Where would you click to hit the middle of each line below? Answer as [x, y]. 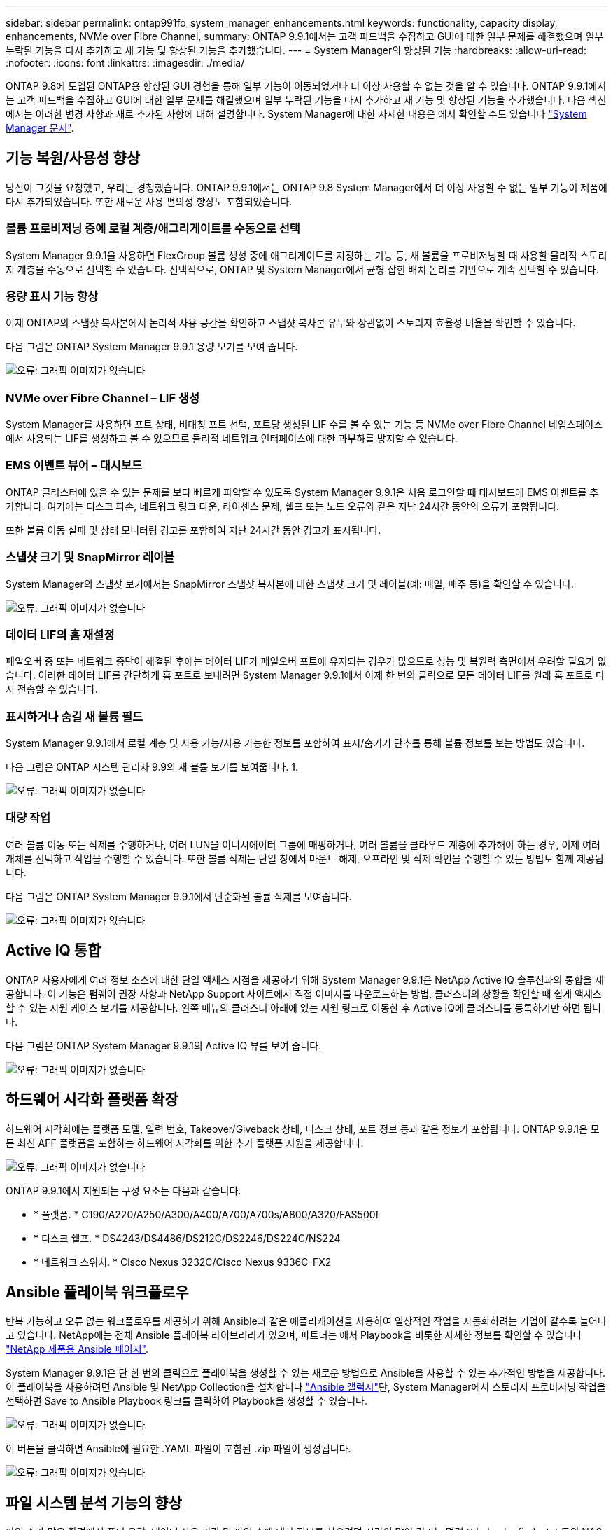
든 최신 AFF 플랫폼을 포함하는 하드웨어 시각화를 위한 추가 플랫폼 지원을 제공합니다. [185, 1143]
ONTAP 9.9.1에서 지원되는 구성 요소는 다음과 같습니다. [124, 1190]
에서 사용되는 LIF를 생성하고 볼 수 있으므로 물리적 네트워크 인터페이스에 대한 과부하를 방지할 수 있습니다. [232, 439]
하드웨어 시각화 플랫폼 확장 [92, 1100]
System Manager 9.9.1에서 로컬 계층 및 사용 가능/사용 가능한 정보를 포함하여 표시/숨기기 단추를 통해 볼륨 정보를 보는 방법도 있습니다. [295, 743]
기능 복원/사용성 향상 [73, 158]
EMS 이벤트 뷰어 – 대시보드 [74, 466]
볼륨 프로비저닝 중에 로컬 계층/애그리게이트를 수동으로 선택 [153, 229]
